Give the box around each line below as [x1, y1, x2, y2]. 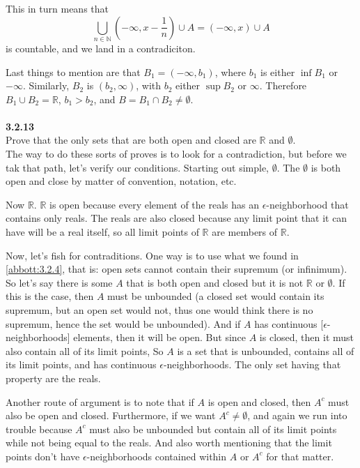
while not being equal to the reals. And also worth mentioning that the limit [6, 435, 332, 450]
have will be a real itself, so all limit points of [6, 225, 199, 239]
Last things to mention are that [6, 64, 141, 79]
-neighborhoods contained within [86, 448, 227, 463]
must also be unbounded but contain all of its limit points [89, 421, 337, 436]
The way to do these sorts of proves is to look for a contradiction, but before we [6, 146, 347, 161]
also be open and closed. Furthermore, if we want [6, 408, 216, 423]
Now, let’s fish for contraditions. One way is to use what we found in [6, 248, 299, 262]
